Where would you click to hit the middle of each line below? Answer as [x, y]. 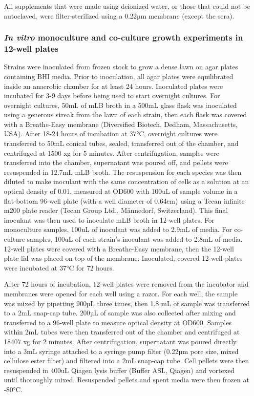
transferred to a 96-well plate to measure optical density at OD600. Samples [118, 322]
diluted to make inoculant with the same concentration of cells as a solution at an [127, 181]
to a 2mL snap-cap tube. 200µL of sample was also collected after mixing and [120, 313]
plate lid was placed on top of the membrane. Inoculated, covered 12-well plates [123, 258]
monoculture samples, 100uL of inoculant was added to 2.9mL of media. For [118, 229]
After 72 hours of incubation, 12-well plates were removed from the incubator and [126, 284]
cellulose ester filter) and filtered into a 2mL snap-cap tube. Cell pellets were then [127, 361]
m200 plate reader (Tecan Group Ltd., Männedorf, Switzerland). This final [116, 210]
